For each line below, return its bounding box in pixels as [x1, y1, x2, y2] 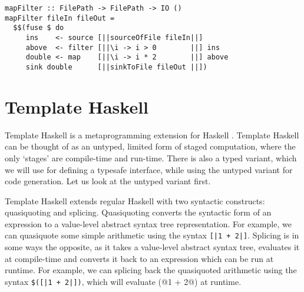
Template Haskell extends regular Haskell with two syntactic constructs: [5, 194, 265, 207]
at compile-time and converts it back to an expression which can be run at [5, 252, 274, 264]
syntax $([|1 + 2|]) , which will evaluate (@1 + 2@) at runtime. [5, 275, 242, 287]
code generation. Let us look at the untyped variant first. [5, 175, 211, 187]
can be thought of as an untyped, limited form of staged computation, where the [5, 140, 296, 152]
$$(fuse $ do [13, 24, 64, 32]
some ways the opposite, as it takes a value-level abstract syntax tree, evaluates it [5, 241, 300, 253]
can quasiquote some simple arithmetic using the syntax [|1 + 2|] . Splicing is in [5, 229, 299, 241]
